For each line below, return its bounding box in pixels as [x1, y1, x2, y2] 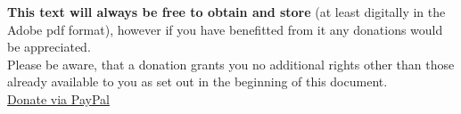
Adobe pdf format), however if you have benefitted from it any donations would [7, 20, 443, 38]
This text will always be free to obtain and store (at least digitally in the [7, 3, 446, 20]
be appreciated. [7, 37, 91, 56]
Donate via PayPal [7, 89, 110, 108]
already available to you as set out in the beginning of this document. [7, 72, 388, 91]
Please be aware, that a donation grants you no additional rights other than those [7, 54, 455, 73]
